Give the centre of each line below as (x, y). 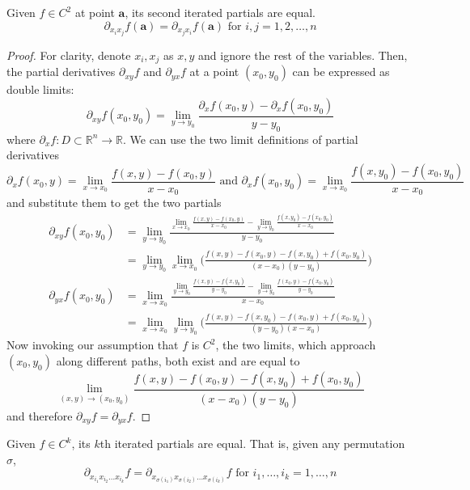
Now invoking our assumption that (93, 345)
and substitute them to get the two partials (114, 203)
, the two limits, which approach (296, 345)
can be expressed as (341, 72)
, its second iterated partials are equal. (220, 12)
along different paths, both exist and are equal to (178, 360)
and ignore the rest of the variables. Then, (303, 55)
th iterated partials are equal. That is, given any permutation (252, 444)
